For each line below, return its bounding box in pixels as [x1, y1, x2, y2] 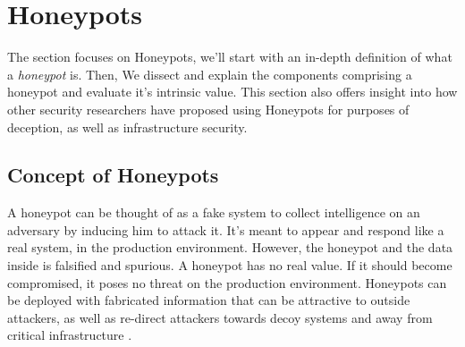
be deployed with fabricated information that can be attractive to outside [7, 291, 410, 309]
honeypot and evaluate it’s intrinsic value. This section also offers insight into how [7, 82, 458, 101]
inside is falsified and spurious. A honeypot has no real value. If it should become [7, 256, 452, 275]
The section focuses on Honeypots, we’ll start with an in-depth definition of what [7, 47, 452, 66]
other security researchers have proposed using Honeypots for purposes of [7, 99, 410, 118]
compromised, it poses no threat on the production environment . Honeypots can [7, 273, 447, 292]
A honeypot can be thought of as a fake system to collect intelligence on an [7, 203, 420, 222]
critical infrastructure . [7, 326, 132, 344]
